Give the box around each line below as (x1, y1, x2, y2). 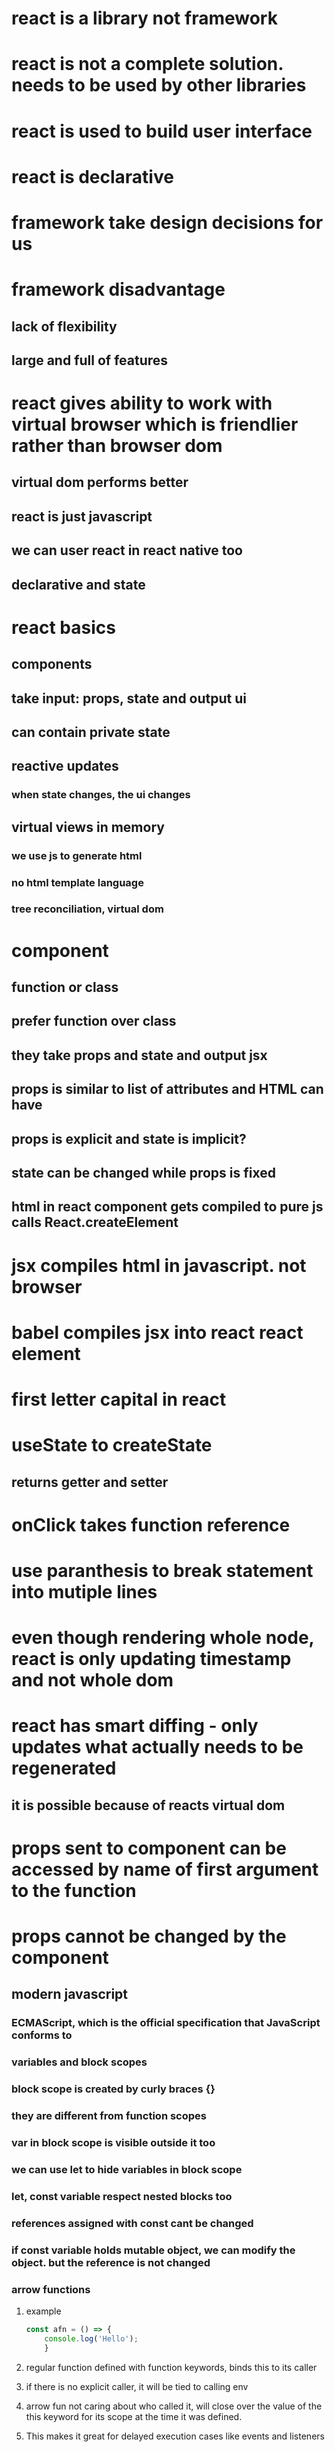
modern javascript (11, 1986, 129, 2003)
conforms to (11, 2028, 73, 2042)
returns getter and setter (11, 1473, 169, 1491)
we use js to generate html (11, 848, 143, 862)
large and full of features (11, 352, 169, 369)
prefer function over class (11, 1013, 177, 1030)
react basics (11, 616, 116, 639)
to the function (11, 1879, 137, 1902)
